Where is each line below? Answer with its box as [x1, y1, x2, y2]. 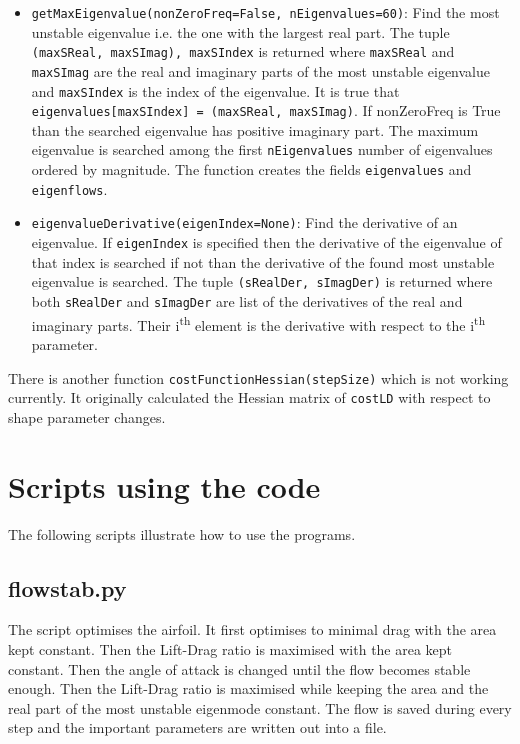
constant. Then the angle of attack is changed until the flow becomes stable [8, 658, 471, 679]
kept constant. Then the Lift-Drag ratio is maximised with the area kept [8, 638, 453, 659]
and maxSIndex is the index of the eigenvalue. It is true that [31, 80, 400, 101]
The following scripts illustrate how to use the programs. [8, 523, 356, 544]
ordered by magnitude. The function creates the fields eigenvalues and [31, 159, 472, 180]
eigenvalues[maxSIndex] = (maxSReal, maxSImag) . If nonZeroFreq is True [31, 100, 501, 121]
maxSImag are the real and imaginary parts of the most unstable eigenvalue [31, 60, 491, 81]
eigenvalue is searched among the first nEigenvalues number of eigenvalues [31, 139, 493, 160]
